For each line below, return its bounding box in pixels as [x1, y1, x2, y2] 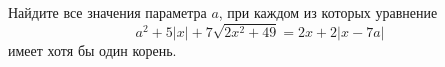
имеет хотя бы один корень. [8, 39, 177, 60]
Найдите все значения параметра [8, 2, 207, 22]
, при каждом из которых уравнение [218, 2, 438, 22]
